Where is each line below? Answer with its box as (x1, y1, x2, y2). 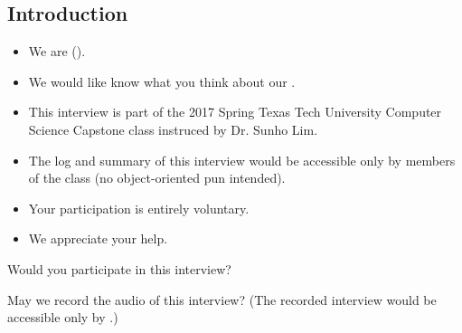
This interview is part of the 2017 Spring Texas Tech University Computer (28, 102, 442, 121)
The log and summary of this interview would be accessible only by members (28, 150, 456, 169)
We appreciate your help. (28, 229, 168, 248)
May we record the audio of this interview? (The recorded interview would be (7, 290, 437, 309)
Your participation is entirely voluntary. (28, 198, 250, 217)
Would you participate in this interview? (7, 259, 231, 278)
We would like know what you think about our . (28, 71, 296, 90)
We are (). (28, 42, 86, 61)
